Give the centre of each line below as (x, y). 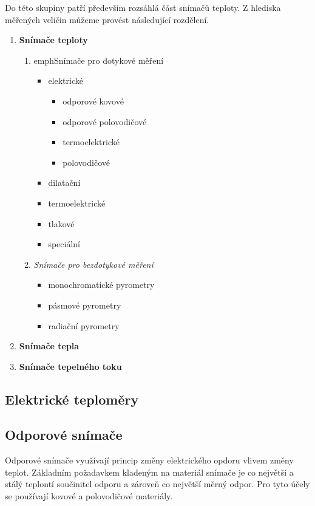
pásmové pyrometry (85, 305)
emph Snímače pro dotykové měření (99, 60)
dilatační (64, 183)
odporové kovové (93, 101)
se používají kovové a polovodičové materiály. (89, 496)
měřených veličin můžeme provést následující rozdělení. (107, 19)
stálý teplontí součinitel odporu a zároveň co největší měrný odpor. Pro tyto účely (157, 484)
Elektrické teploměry (72, 399)
